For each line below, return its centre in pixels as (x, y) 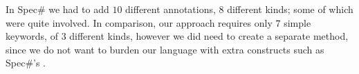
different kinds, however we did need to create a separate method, (209, 36)
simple (297, 22)
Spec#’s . (26, 63)
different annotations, (171, 9)
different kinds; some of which (290, 9)
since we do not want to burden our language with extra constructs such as (165, 49)
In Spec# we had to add (57, 9)
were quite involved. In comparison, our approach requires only (139, 22)
